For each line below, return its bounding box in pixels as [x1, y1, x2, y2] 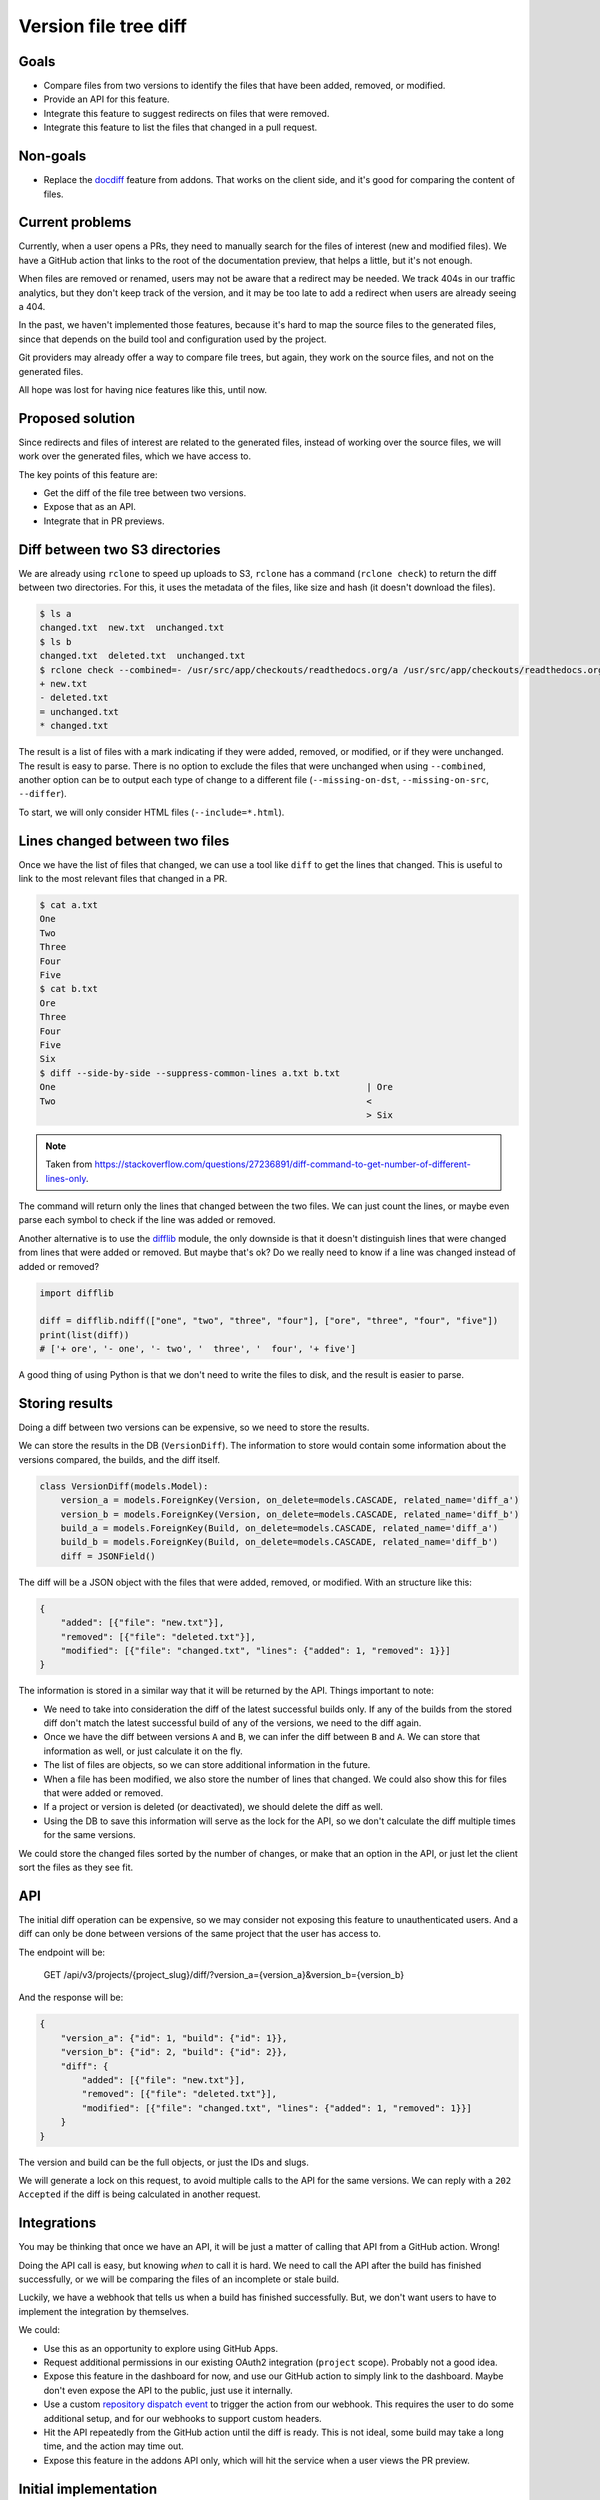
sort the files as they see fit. [18, 1861, 134, 1873]
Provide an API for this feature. [43, 93, 170, 105]
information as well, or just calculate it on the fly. [43, 1745, 244, 1757]
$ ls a [39, 608, 72, 620]
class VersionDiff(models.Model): [39, 1480, 209, 1492]
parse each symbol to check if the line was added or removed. [18, 1214, 276, 1226]
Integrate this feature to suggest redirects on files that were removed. [43, 107, 330, 119]
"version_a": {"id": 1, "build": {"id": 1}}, [60, 2032, 288, 2044]
